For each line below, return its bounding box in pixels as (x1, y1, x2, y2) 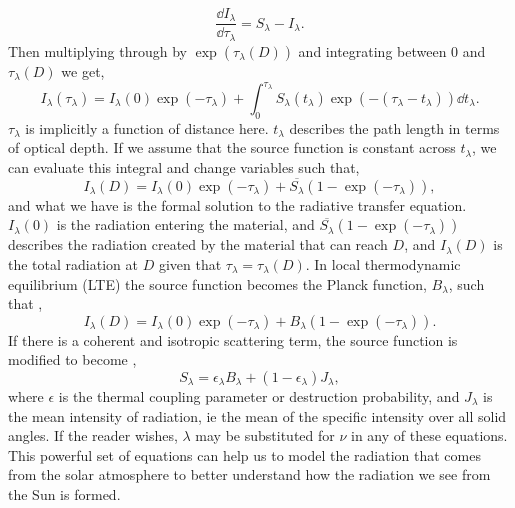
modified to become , (8, 349, 137, 370)
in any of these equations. (351, 425, 508, 446)
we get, (61, 60, 105, 81)
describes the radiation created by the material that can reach (8, 234, 388, 255)
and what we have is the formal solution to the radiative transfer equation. (8, 194, 467, 215)
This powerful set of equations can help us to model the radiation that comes (8, 444, 481, 465)
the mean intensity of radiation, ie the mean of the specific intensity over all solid (8, 405, 507, 426)
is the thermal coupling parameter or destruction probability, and (58, 385, 460, 406)
